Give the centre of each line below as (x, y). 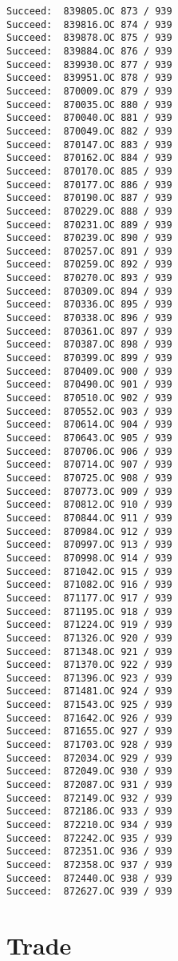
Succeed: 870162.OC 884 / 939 (89, 158)
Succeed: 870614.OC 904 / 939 (89, 425)
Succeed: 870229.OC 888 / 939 (89, 211)
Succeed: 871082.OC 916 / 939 (89, 585)
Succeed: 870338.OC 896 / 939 (89, 318)
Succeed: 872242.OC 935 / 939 (89, 838)
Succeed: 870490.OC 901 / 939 (89, 385)
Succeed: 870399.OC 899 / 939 (89, 358)
